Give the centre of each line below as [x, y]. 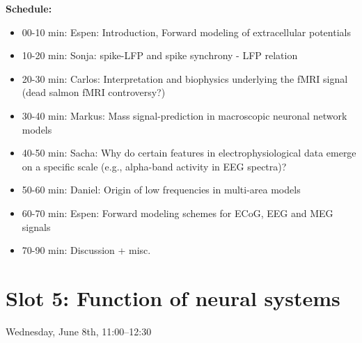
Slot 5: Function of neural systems [173, 297]
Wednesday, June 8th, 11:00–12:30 [79, 331]
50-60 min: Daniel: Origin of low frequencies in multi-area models [161, 190]
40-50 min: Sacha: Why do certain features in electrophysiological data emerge [189, 153]
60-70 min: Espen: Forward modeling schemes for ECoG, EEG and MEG [178, 213]
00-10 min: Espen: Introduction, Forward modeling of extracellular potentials [186, 32]
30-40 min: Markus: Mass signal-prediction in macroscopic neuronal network [184, 115]
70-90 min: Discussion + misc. [86, 250]
